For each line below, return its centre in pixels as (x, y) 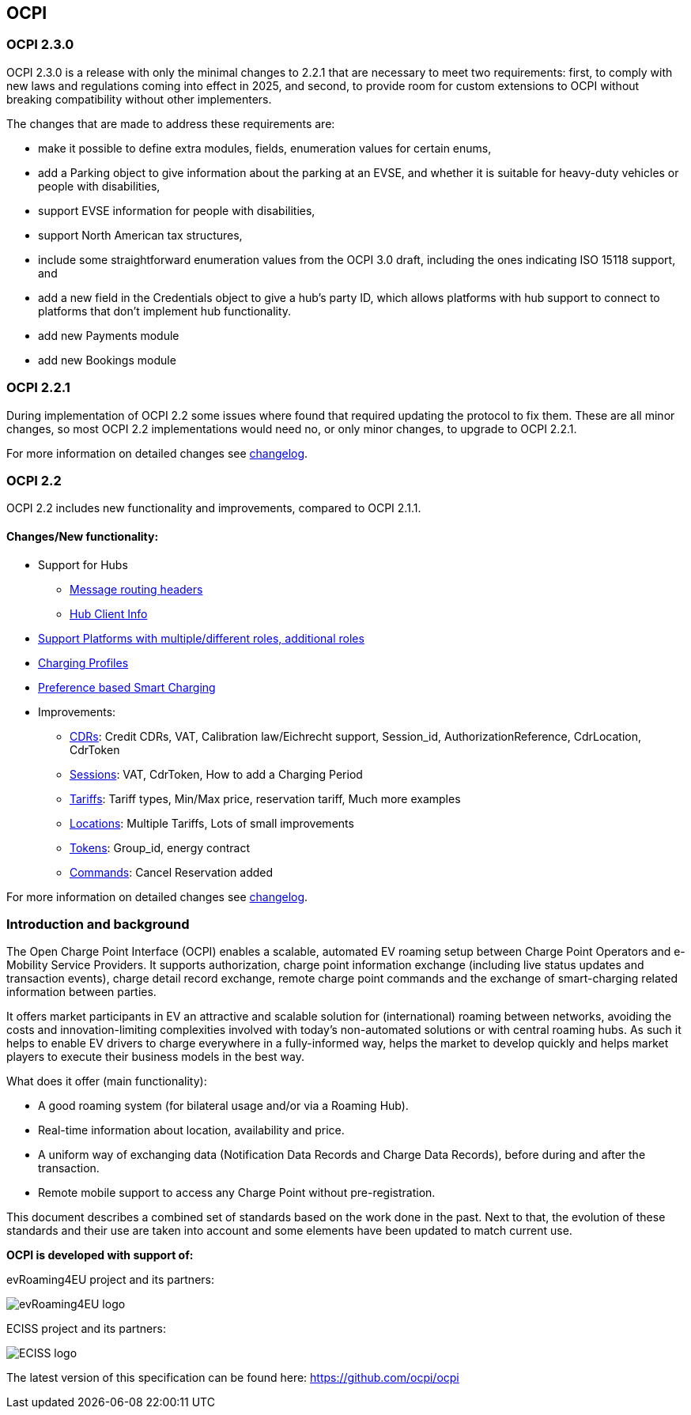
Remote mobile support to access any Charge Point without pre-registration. (237, 1193)
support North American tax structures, (140, 235)
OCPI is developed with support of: (100, 1255)
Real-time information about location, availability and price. (191, 1130)
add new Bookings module (107, 360)
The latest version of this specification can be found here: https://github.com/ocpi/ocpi (233, 1378)
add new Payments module (109, 335)
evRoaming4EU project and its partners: (110, 1280)
